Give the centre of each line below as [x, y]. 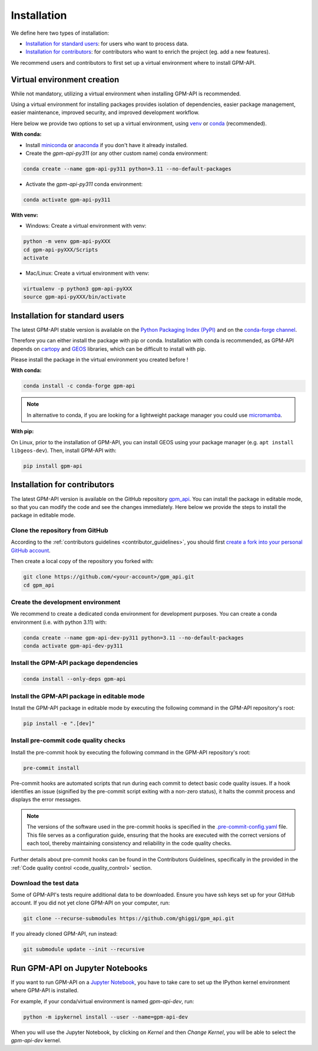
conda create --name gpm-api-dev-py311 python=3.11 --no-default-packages [134, 638]
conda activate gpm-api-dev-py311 [73, 646]
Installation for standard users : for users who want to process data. [107, 44]
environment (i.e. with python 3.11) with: [59, 622]
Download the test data [45, 883]
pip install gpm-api [53, 466]
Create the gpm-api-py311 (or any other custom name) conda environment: [117, 153]
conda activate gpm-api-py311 [67, 199]
